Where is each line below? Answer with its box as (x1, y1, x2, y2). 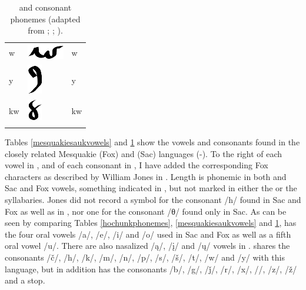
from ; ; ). (28, 24, 63, 36)
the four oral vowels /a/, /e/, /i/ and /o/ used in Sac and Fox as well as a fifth (5, 228, 291, 240)
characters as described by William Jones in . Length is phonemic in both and (5, 170, 287, 182)
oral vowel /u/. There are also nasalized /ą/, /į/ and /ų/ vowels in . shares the (5, 239, 290, 252)
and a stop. (5, 274, 45, 286)
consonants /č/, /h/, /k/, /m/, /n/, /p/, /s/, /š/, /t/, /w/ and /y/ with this (5, 251, 285, 263)
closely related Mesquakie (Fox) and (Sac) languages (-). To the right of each (5, 147, 282, 159)
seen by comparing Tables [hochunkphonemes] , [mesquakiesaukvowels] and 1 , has (5, 216, 297, 229)
